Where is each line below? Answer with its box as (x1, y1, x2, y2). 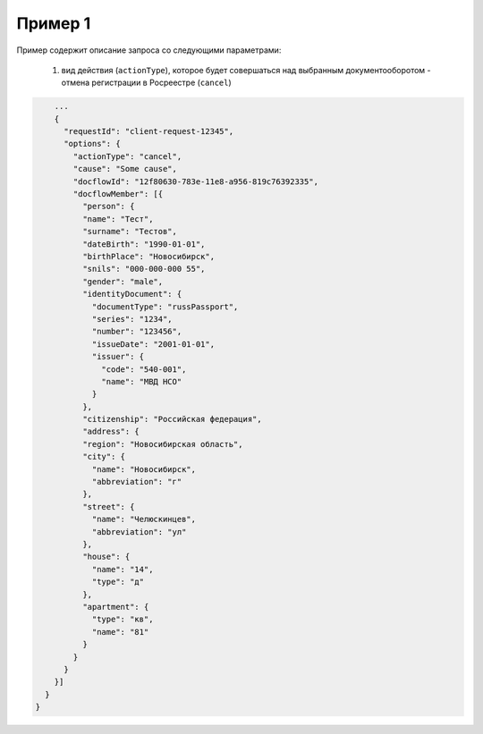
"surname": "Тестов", (81, 226, 178, 237)
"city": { (81, 451, 125, 462)
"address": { (81, 426, 140, 437)
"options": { (64, 139, 121, 149)
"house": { (81, 552, 131, 562)
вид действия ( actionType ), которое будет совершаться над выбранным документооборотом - (61, 64, 431, 75)
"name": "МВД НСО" (101, 376, 182, 386)
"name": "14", (91, 564, 154, 574)
